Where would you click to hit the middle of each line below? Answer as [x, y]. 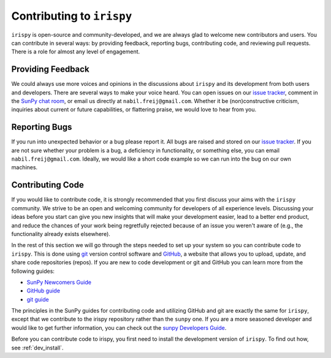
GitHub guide [44, 291]
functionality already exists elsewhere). [61, 234]
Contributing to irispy [72, 16]
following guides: [33, 271]
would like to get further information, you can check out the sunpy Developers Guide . [119, 327]
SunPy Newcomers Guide [59, 282]
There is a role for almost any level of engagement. [76, 51]
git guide [38, 299]
